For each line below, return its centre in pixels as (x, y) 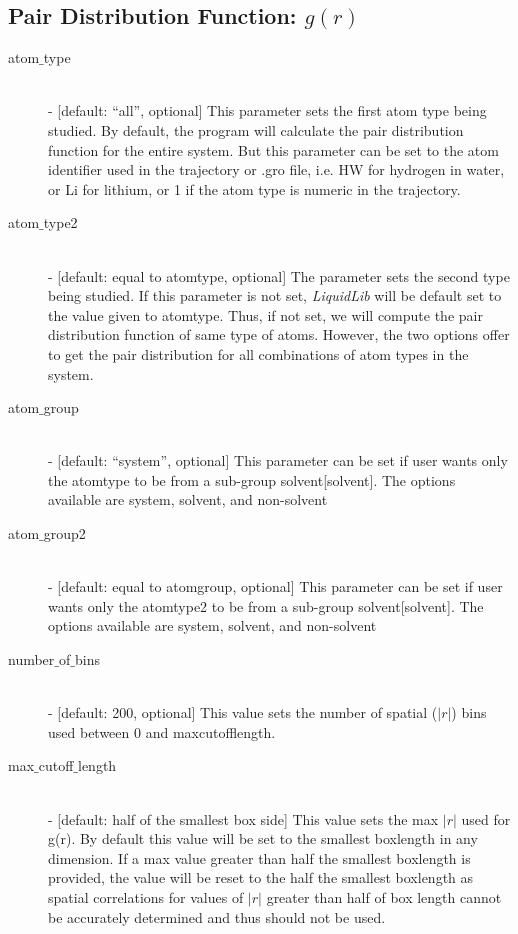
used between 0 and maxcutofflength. (162, 731)
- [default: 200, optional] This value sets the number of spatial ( (243, 712)
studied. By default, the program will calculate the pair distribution (256, 129)
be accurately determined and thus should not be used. (217, 916)
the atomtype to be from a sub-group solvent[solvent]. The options (252, 479)
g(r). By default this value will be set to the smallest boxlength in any (263, 838)
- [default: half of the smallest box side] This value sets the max (243, 818)
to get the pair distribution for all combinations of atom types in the (258, 353)
